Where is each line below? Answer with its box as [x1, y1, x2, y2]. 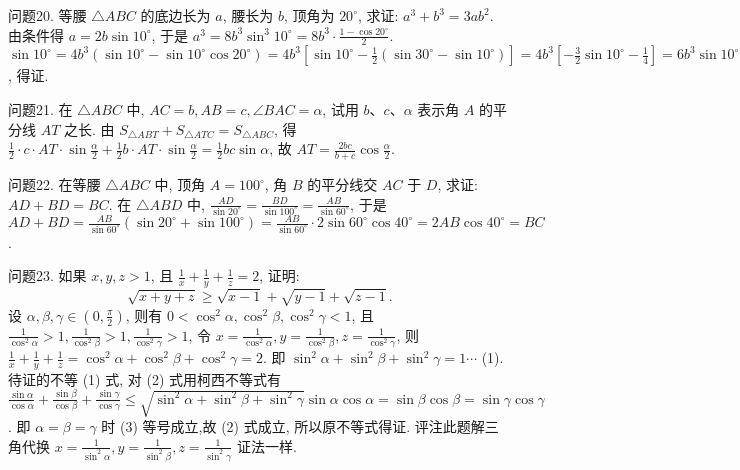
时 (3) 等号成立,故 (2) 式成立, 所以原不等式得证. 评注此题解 [101, 416, 485, 437]
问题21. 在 [8, 99, 73, 120]
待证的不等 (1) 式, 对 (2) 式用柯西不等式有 [8, 368, 281, 389]
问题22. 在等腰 [8, 174, 101, 195]
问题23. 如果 [8, 265, 87, 286]
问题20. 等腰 [8, 5, 87, 25]
